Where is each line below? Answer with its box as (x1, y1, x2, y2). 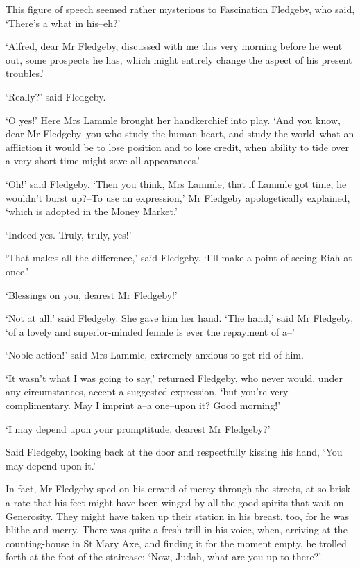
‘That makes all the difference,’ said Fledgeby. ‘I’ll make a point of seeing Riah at (6, 250, 352, 265)
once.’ (6, 264, 29, 278)
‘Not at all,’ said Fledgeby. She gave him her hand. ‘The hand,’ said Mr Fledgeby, (6, 311, 354, 325)
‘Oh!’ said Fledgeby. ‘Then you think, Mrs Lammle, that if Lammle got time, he (6, 176, 347, 191)
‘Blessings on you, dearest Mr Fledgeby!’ (6, 287, 178, 302)
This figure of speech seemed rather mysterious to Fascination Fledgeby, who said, (6, 2, 355, 16)
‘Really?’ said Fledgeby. (6, 89, 106, 103)
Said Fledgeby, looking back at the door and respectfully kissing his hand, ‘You (6, 445, 343, 459)
